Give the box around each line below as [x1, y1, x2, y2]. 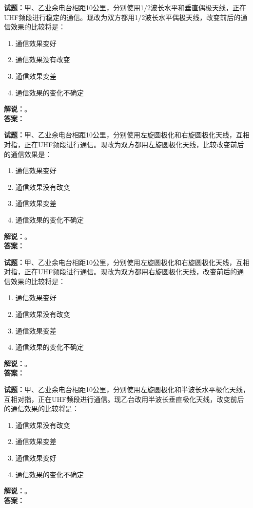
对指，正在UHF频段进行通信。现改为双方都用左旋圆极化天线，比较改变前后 [4, 139, 244, 149]
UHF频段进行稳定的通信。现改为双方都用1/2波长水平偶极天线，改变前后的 [4, 12, 241, 22]
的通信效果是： [4, 149, 52, 159]
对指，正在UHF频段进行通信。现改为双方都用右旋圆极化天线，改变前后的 [4, 266, 237, 277]
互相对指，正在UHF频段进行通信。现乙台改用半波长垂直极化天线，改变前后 [4, 394, 244, 404]
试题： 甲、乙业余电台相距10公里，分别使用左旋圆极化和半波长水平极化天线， [4, 384, 250, 395]
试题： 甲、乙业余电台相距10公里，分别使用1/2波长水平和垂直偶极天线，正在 [4, 2, 246, 12]
